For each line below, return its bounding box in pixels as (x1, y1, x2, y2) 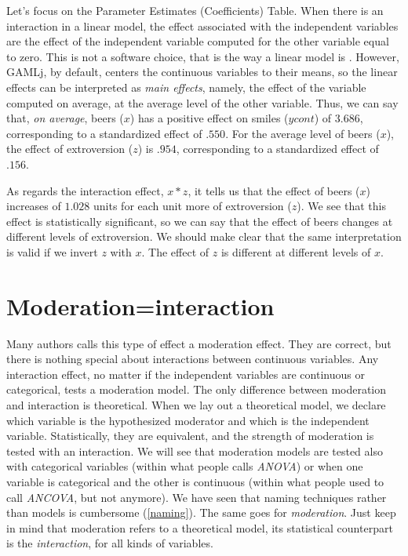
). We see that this (297, 198, 386, 214)
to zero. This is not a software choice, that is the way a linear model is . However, (6, 48, 399, 64)
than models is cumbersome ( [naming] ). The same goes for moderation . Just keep (6, 504, 396, 521)
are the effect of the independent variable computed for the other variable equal (6, 33, 389, 49)
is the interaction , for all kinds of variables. (6, 535, 213, 551)
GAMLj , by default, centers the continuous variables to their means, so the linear (6, 64, 398, 80)
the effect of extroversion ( (6, 140, 133, 157)
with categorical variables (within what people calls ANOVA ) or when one (6, 458, 363, 474)
